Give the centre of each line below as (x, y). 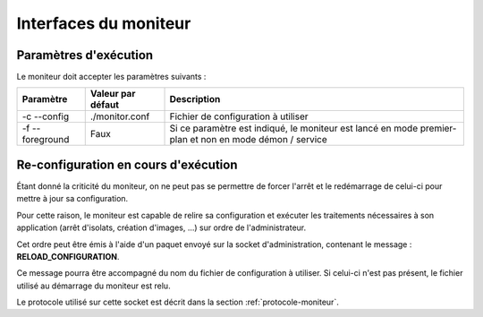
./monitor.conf (120, 116)
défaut (105, 105)
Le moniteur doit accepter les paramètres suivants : (111, 77)
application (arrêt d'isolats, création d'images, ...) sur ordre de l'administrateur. (161, 227)
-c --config (46, 116)
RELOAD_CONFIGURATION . (68, 256)
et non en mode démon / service (259, 140)
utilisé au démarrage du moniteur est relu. (93, 286)
